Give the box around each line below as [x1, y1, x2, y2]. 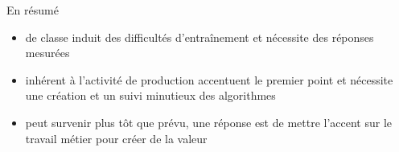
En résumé [6, 2, 59, 18]
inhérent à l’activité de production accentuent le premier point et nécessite [25, 71, 393, 88]
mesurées [25, 44, 70, 61]
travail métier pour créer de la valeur [25, 129, 208, 146]
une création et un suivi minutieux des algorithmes [25, 87, 276, 104]
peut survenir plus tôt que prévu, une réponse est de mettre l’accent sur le [25, 113, 393, 130]
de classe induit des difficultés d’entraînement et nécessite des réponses [25, 28, 374, 45]
